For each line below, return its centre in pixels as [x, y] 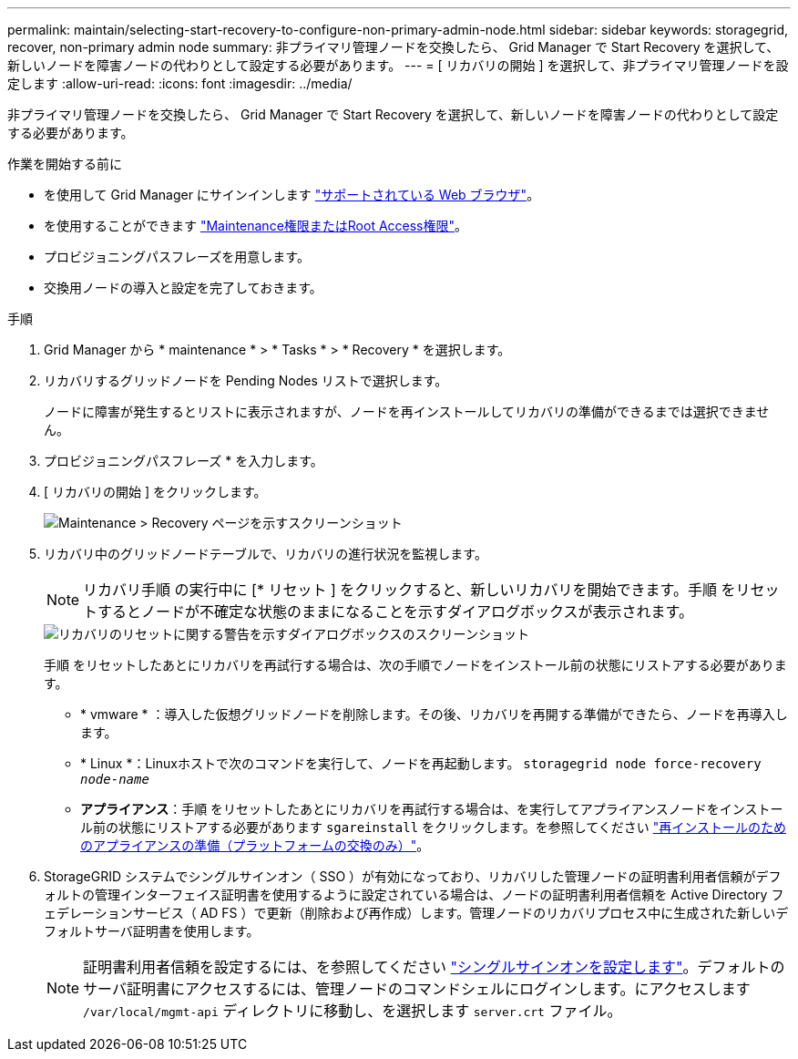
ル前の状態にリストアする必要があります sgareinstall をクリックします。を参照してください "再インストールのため [433, 827]
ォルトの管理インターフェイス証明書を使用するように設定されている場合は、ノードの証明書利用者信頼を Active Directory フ [414, 894]
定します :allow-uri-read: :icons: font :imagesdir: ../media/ [180, 83]
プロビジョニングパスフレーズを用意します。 [177, 257]
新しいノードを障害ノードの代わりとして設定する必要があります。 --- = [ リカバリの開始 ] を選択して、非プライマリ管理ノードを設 [398, 65]
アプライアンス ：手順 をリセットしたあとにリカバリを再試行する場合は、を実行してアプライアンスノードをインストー [432, 809]
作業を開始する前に [65, 164]
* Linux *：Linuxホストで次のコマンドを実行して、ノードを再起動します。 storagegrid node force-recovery [421, 763]
